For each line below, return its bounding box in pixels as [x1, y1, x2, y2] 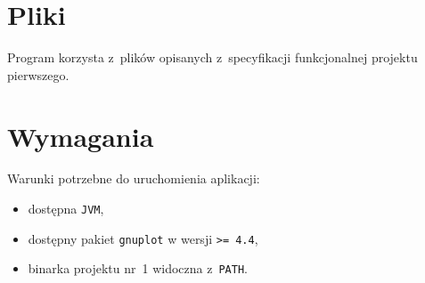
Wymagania [7, 117, 154, 154]
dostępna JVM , [28, 199, 104, 218]
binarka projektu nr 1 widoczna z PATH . [28, 259, 248, 278]
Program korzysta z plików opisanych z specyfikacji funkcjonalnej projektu [7, 48, 418, 67]
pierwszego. [7, 65, 69, 84]
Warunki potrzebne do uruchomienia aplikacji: [7, 169, 260, 188]
